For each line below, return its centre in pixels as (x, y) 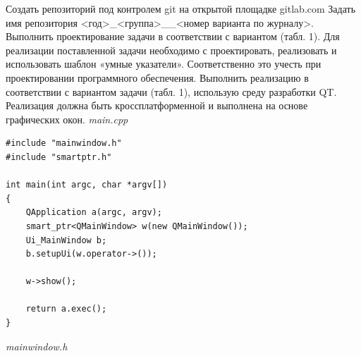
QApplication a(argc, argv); (94, 213)
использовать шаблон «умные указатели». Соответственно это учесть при (164, 64)
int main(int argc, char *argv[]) (87, 185)
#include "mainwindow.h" (64, 143)
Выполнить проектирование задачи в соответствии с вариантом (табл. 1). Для (173, 36)
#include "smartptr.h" (59, 157)
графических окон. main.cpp (67, 119)
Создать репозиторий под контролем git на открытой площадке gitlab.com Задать (181, 8)
